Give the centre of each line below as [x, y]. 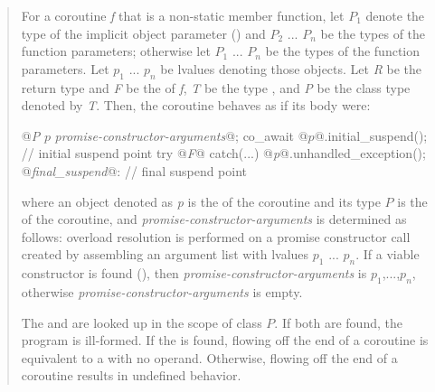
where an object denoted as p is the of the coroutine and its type [201, 201]
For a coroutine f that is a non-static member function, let [183, 15]
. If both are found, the [338, 322]
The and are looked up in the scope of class [142, 322]
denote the [395, 15]
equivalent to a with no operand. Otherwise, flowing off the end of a [209, 357]
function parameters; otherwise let [116, 51]
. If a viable [388, 254]
